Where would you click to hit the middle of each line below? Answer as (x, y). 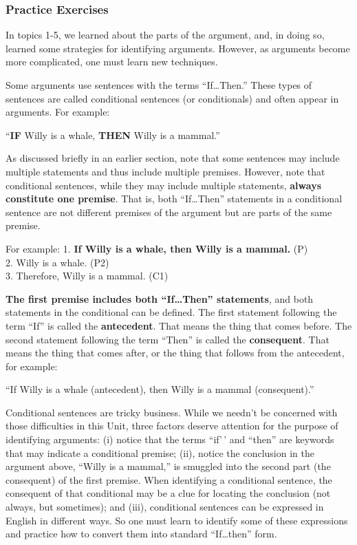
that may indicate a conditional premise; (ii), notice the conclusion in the (160, 452)
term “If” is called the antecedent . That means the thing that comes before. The (179, 325)
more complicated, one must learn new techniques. (112, 62)
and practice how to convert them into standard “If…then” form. (141, 534)
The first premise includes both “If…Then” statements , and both (160, 298)
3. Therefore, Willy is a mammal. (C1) (87, 276)
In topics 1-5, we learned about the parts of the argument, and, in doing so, (165, 35)
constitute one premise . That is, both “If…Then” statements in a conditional (174, 199)
